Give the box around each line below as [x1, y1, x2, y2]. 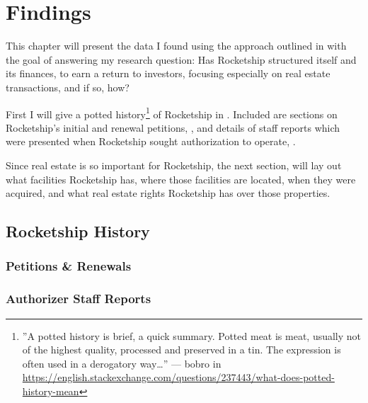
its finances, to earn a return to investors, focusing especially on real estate [6, 66, 330, 81]
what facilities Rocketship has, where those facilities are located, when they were [6, 171, 356, 186]
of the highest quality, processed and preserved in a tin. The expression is [22, 342, 341, 357]
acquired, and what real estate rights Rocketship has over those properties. [6, 186, 330, 200]
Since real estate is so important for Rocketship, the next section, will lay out [6, 157, 342, 172]
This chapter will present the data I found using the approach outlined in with [6, 38, 347, 53]
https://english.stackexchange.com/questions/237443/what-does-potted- [22, 370, 335, 385]
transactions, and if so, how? [6, 79, 130, 94]
